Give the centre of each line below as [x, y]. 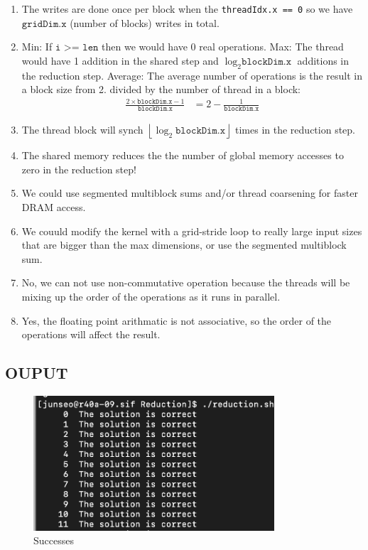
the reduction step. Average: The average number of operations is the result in [192, 75]
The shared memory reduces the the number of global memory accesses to [183, 155]
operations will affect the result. [91, 334]
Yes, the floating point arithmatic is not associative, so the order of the [177, 320]
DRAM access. [54, 206]
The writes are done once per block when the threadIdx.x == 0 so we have [187, 9]
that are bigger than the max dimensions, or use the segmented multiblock [184, 245]
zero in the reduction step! [79, 169]
